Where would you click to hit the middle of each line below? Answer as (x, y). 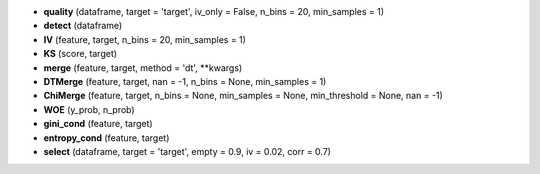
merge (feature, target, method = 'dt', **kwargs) (143, 67)
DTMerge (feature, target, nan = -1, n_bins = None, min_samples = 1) (185, 81)
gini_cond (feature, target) (98, 124)
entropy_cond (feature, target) (106, 137)
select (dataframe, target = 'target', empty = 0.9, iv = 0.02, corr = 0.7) (187, 151)
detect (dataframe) (83, 26)
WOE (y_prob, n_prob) (89, 109)
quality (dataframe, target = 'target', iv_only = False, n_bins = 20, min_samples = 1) (214, 11)
